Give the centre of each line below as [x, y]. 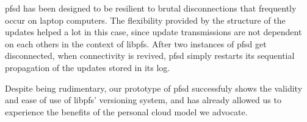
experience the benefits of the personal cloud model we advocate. [126, 111]
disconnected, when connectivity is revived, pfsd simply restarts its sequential [150, 56]
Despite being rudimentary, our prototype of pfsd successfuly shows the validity [154, 88]
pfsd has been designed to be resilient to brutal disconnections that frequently [151, 8]
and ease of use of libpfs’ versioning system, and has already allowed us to [143, 100]
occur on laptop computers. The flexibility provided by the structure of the [145, 20]
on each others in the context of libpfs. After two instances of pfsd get [136, 43]
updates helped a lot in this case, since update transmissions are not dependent [153, 32]
